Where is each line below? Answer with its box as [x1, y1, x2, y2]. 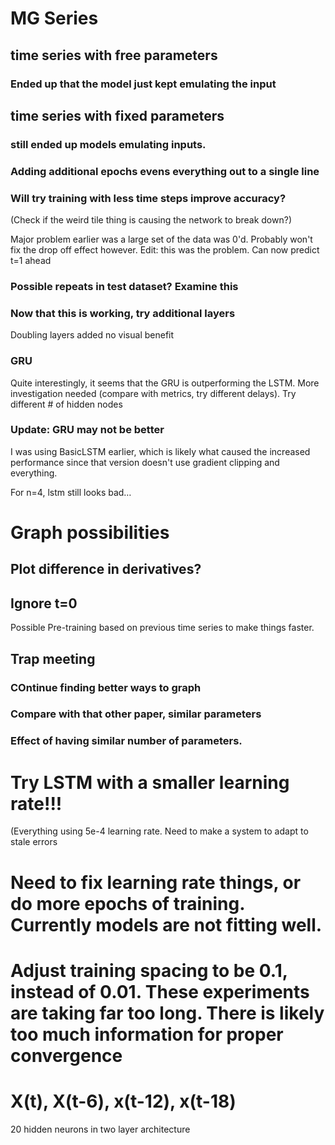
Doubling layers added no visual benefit [10, 329, 175, 341]
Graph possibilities [10, 522, 170, 544]
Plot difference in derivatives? [10, 561, 202, 578]
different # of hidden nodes [10, 398, 123, 410]
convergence [10, 1044, 123, 1067]
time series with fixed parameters [10, 107, 225, 124]
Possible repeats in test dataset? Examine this [10, 279, 239, 293]
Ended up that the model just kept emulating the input [10, 77, 277, 91]
